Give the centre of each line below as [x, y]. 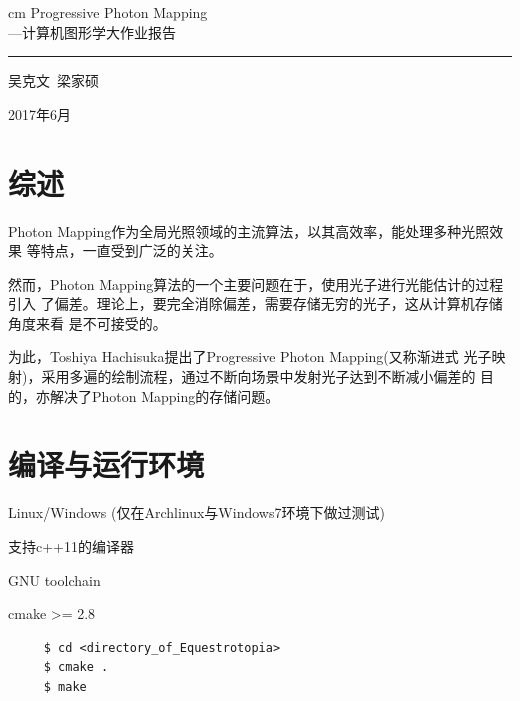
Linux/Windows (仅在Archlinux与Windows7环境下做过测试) [196, 512]
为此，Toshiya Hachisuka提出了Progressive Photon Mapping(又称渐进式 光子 [250, 356]
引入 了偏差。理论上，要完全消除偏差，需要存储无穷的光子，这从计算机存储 [255, 303]
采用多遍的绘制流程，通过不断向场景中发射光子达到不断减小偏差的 [258, 376]
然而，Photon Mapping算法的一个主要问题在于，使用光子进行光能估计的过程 [256, 283]
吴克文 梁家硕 [53, 80]
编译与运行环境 [106, 464]
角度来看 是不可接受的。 [87, 322]
